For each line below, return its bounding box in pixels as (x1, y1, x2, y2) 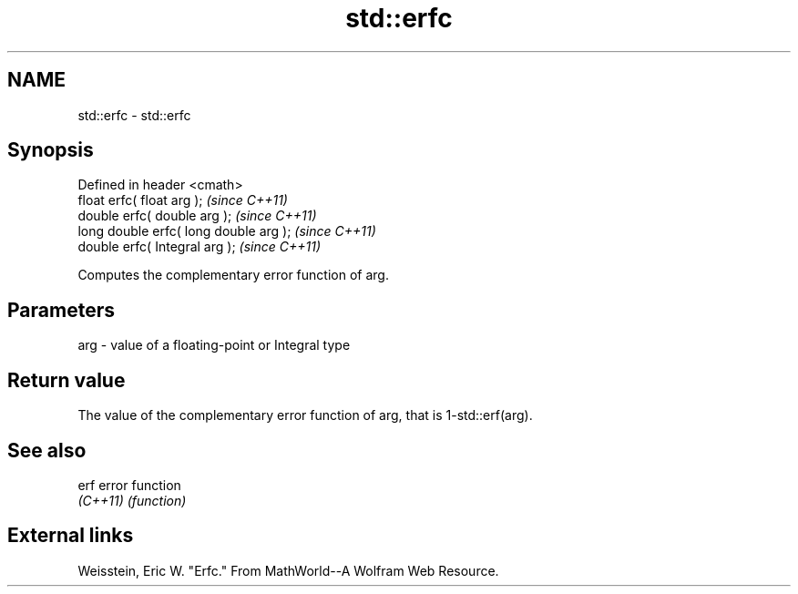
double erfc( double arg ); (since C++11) (77, 208, 317, 224)
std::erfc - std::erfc (77, 107, 191, 123)
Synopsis (7, 138, 94, 162)
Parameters (7, 298, 115, 322)
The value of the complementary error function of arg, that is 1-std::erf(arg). (77, 407, 533, 424)
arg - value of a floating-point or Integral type (77, 337, 351, 353)
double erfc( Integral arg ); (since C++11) (77, 239, 321, 255)
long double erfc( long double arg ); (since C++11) (77, 223, 376, 240)
